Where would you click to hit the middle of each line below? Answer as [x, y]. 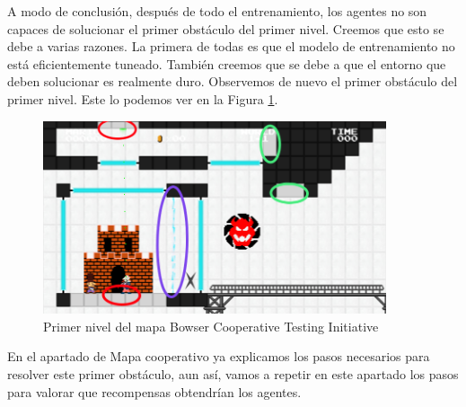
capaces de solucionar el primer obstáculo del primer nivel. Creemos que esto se [226, 28]
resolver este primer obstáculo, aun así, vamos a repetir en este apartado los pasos [233, 374]
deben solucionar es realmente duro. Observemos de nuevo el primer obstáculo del [233, 81]
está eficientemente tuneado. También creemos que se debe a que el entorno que [227, 63]
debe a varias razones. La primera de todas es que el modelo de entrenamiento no [231, 46]
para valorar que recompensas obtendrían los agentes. [154, 391]
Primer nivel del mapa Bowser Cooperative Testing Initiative [211, 326]
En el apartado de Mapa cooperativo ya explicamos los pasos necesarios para [219, 356]
